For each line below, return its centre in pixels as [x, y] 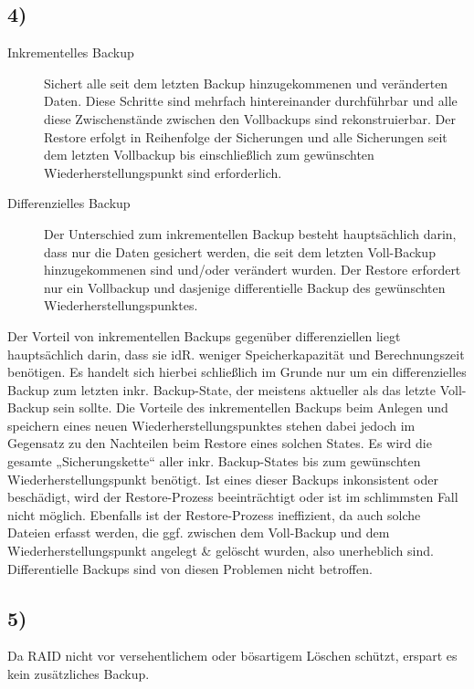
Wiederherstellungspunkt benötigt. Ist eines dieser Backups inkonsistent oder [223, 479]
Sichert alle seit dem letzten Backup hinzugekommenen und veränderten [246, 83]
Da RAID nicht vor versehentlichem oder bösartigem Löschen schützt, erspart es [232, 656]
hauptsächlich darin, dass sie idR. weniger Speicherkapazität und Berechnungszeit [236, 354]
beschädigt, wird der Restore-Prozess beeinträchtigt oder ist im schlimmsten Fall [233, 497]
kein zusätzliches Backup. [79, 674]
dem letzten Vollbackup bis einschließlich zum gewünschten [209, 155]
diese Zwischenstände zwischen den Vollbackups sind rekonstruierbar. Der [250, 118]
